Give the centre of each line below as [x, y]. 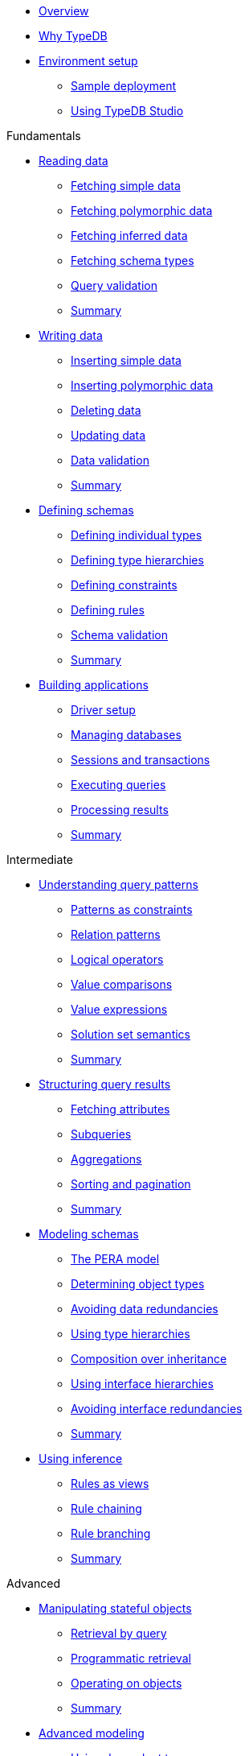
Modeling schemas [89, 1234]
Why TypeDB [73, 36]
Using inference [81, 1459]
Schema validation [119, 635]
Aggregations [106, 1159]
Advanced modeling [92, 1733]
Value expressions [119, 1009]
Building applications [94, 685]
